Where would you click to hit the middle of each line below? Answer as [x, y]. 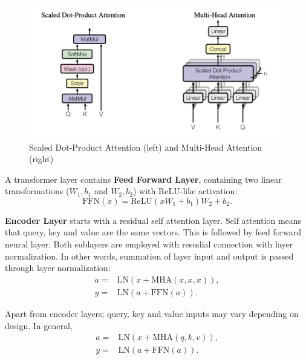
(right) [41, 159]
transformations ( [37, 191]
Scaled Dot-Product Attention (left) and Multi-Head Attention [146, 147]
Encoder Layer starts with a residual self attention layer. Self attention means [153, 220]
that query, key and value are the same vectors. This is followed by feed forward [153, 232]
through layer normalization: [58, 268]
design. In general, [39, 325]
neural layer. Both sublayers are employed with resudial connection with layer [149, 244]
